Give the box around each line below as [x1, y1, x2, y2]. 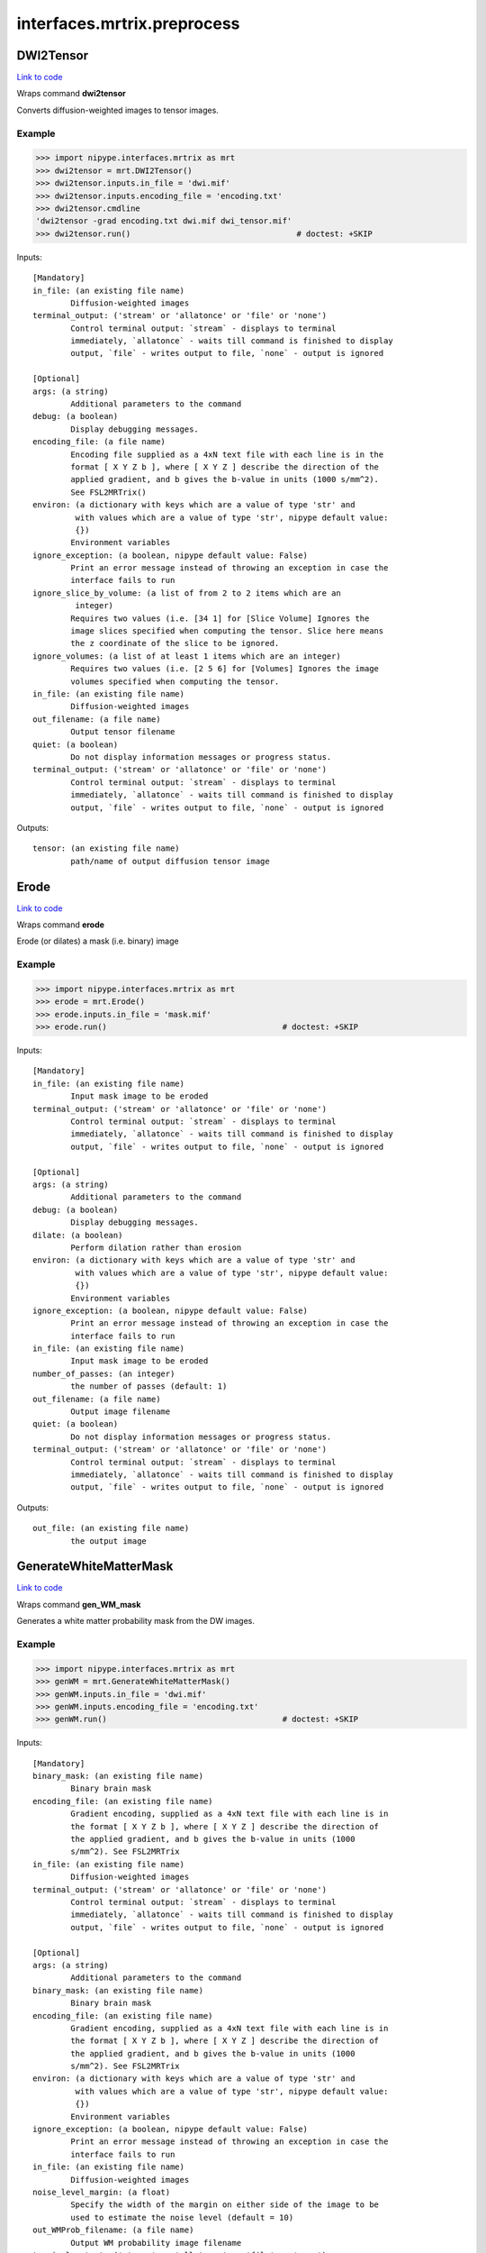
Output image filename [70, 1407, 171, 1417]
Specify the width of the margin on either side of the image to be [70, 2200, 380, 2210]
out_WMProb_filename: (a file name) [32, 2225, 194, 2235]
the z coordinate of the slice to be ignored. [70, 638, 280, 649]
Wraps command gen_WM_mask [16, 1599, 141, 1610]
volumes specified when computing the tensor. [70, 676, 280, 687]
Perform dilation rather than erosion [70, 1242, 242, 1253]
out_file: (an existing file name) [32, 1523, 190, 1534]
